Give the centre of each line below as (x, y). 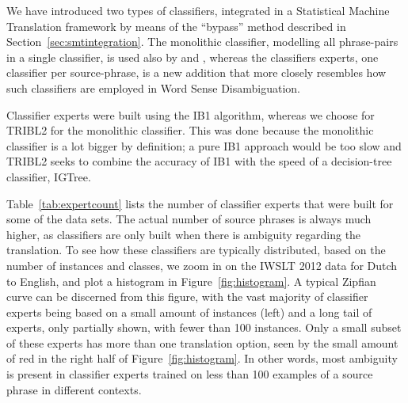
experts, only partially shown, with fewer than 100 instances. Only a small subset (204, 327)
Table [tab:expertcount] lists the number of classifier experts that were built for (200, 203)
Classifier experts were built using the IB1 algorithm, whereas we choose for (191, 114)
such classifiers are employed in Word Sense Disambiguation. (153, 87)
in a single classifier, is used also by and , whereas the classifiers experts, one (193, 57)
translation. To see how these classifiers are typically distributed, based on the (196, 250)
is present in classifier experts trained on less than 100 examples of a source (190, 374)
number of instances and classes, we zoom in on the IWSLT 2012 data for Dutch (202, 265)
